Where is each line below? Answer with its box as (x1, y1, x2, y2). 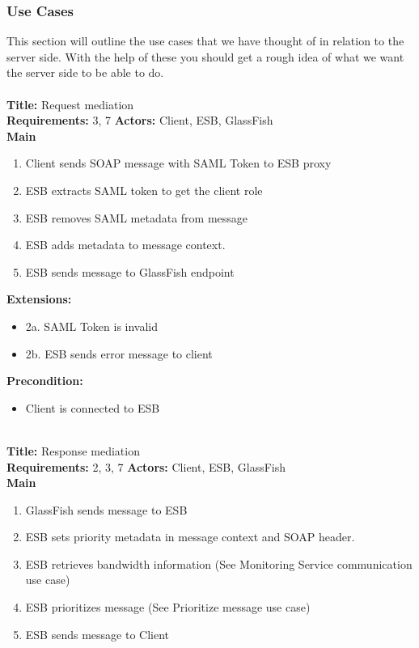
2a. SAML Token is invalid (25, 317, 159, 334)
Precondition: (6, 372, 83, 389)
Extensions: (6, 290, 72, 307)
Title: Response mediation (6, 442, 140, 459)
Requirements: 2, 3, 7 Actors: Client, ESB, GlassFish (6, 458, 286, 475)
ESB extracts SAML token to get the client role (25, 181, 263, 198)
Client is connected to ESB (25, 399, 160, 416)
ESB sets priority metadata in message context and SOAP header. (25, 528, 355, 545)
